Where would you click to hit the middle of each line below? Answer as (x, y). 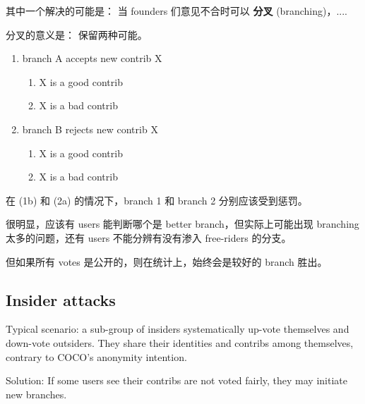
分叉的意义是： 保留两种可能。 (77, 34)
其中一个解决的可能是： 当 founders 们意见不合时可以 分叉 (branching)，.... (176, 11)
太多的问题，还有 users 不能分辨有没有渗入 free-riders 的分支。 (149, 237)
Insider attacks (61, 299)
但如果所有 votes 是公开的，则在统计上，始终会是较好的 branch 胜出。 (167, 261)
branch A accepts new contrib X (92, 58)
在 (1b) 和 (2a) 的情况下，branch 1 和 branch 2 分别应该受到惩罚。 (157, 200)
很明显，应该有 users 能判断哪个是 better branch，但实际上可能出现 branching (182, 224)
